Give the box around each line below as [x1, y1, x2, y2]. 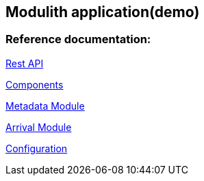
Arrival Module [5, 121, 72, 133]
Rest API [5, 57, 44, 69]
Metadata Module [5, 99, 85, 112]
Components [5, 78, 64, 90]
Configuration [5, 142, 68, 154]
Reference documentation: [5, 32, 151, 47]
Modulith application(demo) [5, 3, 200, 21]
